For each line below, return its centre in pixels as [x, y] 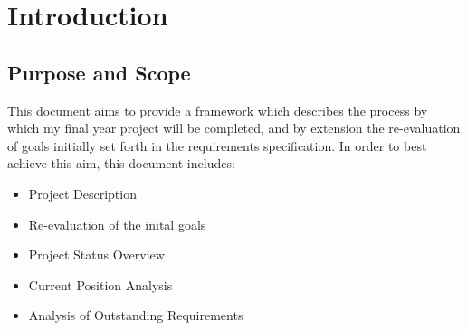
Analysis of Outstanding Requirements [136, 315]
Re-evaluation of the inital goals [117, 224]
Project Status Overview [96, 255]
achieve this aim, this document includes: [121, 163]
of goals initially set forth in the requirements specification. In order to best [217, 145]
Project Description [82, 193]
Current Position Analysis [100, 284]
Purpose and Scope [99, 72]
